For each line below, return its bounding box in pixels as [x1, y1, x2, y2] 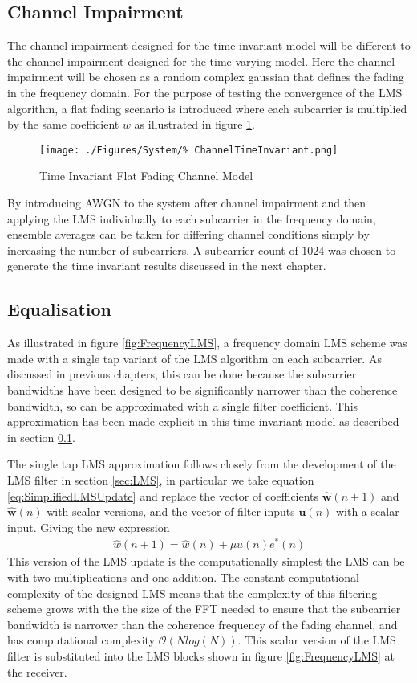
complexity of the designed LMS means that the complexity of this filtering [7, 584, 378, 601]
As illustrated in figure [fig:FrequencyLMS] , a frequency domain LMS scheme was [7, 334, 407, 351]
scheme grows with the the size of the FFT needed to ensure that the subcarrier [7, 600, 401, 617]
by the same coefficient [7, 116, 119, 133]
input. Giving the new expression [7, 518, 170, 535]
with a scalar [335, 503, 399, 520]
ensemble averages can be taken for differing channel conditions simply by [7, 226, 370, 243]
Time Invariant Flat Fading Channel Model [39, 167, 253, 184]
